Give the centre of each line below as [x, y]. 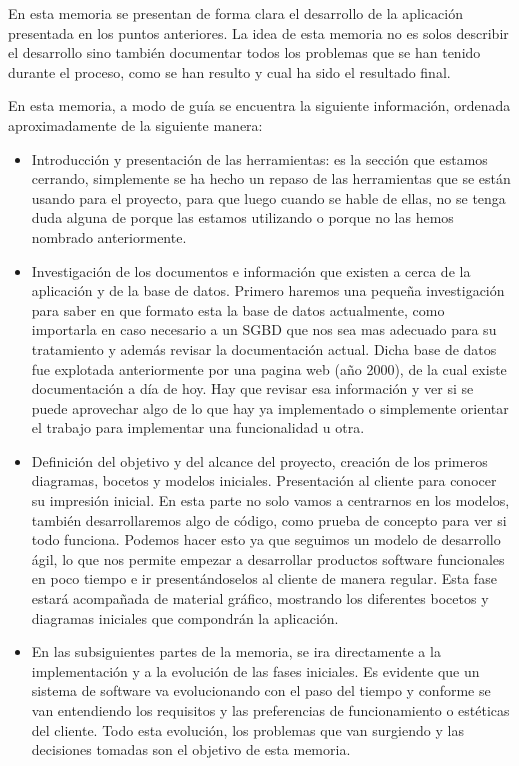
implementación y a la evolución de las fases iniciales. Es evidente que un [255, 670]
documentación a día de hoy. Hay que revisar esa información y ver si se [252, 388]
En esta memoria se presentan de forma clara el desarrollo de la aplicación [235, 13]
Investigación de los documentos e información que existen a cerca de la [251, 270]
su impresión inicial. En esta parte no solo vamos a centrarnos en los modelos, [270, 500]
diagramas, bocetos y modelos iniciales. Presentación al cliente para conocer [264, 480]
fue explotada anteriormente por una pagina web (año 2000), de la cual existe [269, 368]
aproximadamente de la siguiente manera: [135, 124]
